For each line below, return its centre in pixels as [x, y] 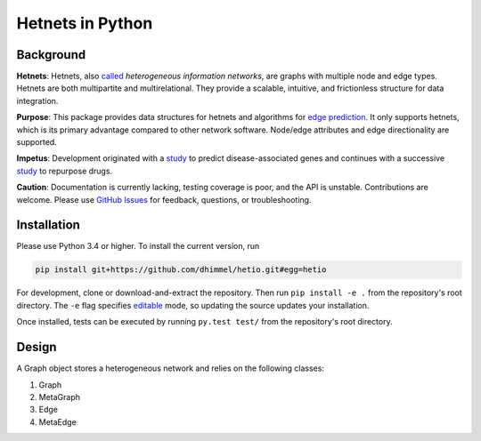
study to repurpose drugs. [65, 171]
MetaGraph [59, 397]
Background [51, 55]
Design [37, 347]
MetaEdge [58, 421]
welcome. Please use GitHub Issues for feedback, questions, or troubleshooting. [164, 199]
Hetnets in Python [85, 23]
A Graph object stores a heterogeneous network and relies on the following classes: [171, 368]
